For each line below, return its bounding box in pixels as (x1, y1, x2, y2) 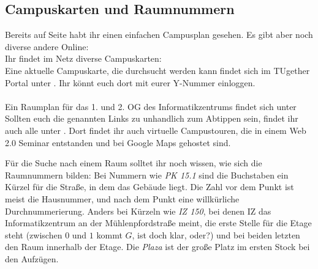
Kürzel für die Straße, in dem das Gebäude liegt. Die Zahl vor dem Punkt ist (5, 180, 294, 193)
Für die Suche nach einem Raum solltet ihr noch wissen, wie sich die (5, 157, 262, 169)
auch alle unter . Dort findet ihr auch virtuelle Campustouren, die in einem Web (5, 123, 306, 136)
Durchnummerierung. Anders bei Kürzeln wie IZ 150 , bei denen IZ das (5, 204, 271, 217)
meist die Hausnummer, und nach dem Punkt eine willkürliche (5, 192, 240, 205)
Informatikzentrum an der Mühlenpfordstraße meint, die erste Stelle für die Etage (5, 216, 312, 229)
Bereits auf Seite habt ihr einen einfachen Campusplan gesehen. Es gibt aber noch (5, 28, 313, 41)
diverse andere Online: (5, 40, 89, 53)
